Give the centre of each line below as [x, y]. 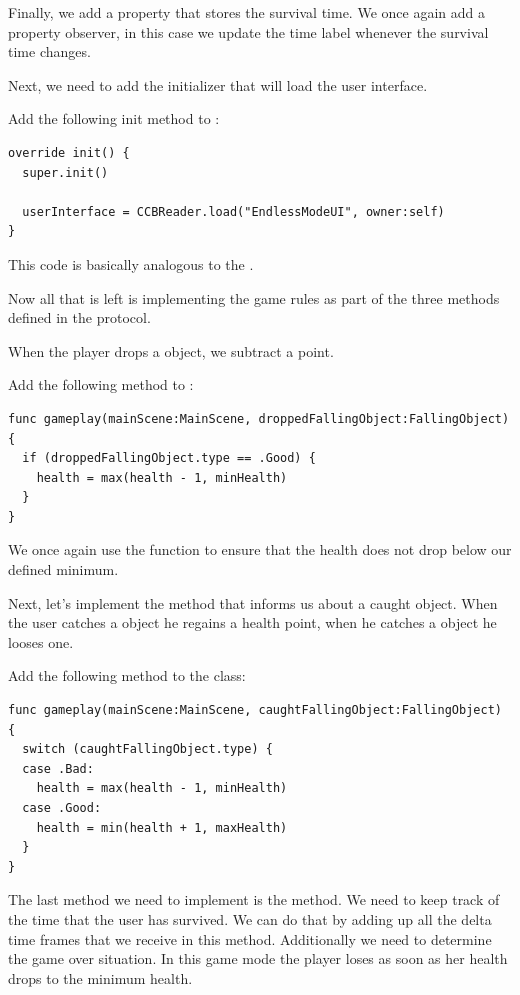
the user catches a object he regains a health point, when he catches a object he [252, 622]
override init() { [69, 152]
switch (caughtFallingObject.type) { [147, 749]
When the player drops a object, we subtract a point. [171, 350]
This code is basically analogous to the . [131, 263]
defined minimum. [63, 569]
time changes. [49, 51]
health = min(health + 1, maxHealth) [162, 827]
